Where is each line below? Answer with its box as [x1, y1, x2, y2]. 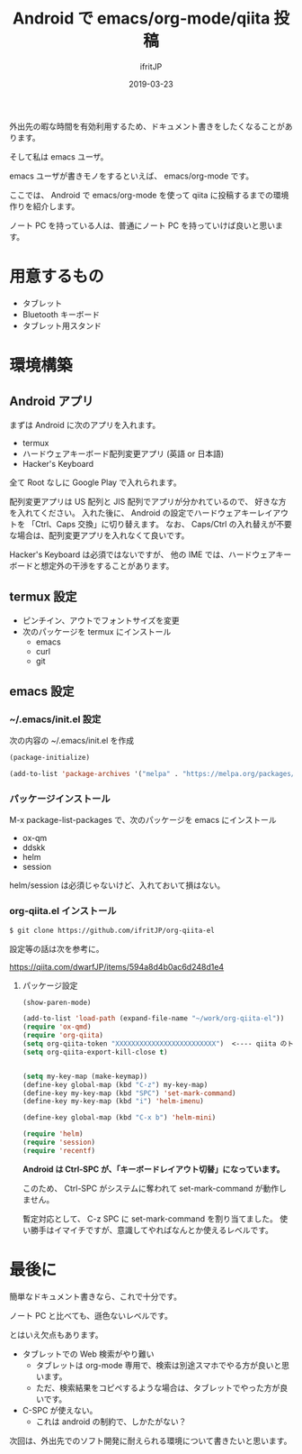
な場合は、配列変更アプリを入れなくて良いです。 [9, 529, 190, 541]
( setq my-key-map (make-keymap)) [22, 1072, 148, 1081]
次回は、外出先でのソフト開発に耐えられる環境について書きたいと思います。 [9, 1435, 292, 1446]
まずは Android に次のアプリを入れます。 [9, 419, 161, 430]
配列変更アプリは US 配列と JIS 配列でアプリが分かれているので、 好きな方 [9, 496, 287, 507]
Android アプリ [9, 394, 94, 409]
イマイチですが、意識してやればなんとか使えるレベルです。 [53, 1224, 274, 1235]
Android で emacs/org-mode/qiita [12, 8, 271, 29]
